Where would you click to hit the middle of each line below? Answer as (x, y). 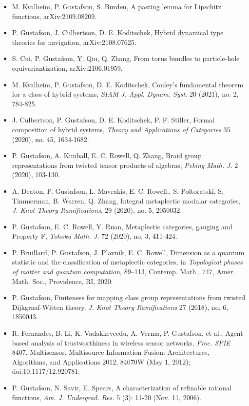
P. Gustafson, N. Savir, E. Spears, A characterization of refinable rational (122, 387)
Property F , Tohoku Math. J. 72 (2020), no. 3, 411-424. (95, 236)
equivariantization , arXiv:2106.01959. (67, 68)
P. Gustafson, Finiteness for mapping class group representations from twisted (129, 297)
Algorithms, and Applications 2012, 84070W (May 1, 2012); (101, 361)
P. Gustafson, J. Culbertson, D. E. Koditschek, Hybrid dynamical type (118, 32)
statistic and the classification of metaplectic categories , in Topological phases (127, 262)
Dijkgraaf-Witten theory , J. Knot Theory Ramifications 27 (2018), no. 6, (120, 307)
